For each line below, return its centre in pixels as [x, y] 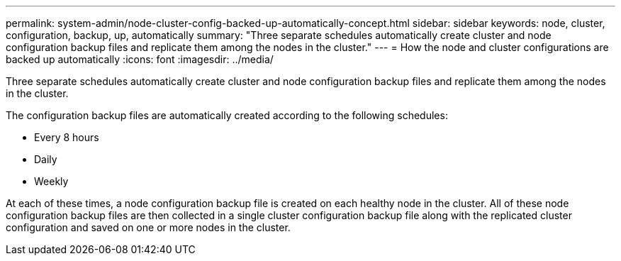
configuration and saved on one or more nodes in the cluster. [148, 227]
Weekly [51, 181]
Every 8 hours [67, 137]
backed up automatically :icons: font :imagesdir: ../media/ [140, 59]
